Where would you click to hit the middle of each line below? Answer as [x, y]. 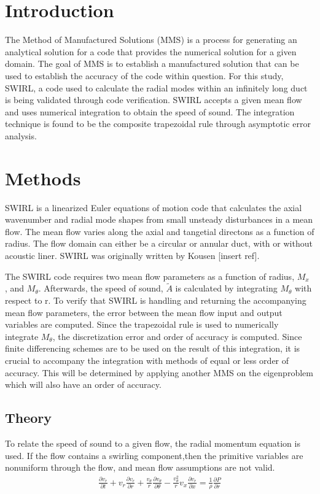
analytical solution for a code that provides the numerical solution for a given [151, 51]
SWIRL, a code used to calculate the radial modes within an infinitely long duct [156, 87]
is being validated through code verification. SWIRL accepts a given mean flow [154, 100]
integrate [22, 336]
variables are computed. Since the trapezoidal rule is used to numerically [142, 324]
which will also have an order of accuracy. [83, 384]
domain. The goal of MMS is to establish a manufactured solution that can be [152, 64]
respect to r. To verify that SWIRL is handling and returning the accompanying [156, 300]
